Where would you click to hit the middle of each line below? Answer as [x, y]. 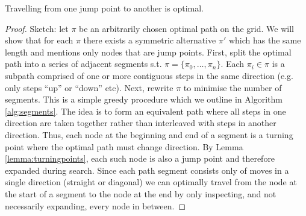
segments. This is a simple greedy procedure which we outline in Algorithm [144, 99]
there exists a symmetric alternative [150, 40]
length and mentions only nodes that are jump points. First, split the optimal [148, 52]
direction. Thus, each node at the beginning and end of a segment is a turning [149, 134]
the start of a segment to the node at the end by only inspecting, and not [141, 193]
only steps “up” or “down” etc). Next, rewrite [89, 87]
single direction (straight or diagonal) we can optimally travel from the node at [151, 182]
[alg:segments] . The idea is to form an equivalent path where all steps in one [145, 111]
